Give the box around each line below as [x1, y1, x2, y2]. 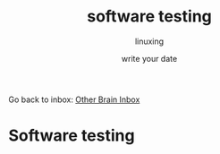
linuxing [134, 36, 165, 47]
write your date [121, 53, 178, 64]
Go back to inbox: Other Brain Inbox [8, 94, 140, 105]
